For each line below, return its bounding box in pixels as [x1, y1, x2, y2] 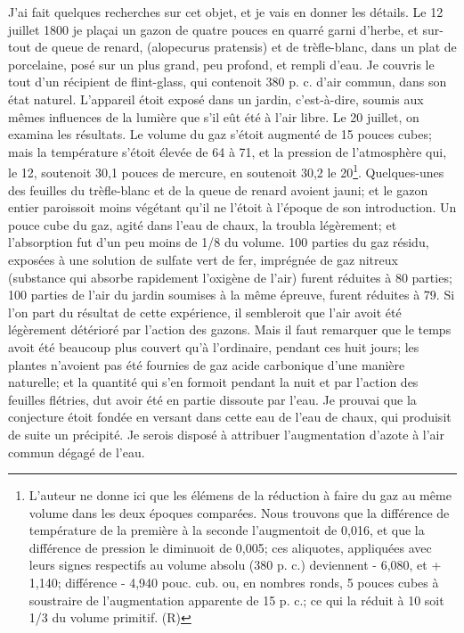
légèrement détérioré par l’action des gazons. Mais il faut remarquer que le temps [8, 320, 452, 339]
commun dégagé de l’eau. [8, 442, 145, 461]
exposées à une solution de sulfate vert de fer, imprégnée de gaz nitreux [8, 250, 398, 268]
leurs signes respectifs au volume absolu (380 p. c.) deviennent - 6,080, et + [28, 555, 442, 574]
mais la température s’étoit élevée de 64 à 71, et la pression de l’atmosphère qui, [8, 142, 447, 160]
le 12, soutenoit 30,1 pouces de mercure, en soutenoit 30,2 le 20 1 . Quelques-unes [8, 160, 444, 181]
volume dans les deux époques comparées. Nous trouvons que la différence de [28, 503, 450, 522]
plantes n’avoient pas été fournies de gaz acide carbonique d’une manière [8, 355, 405, 374]
